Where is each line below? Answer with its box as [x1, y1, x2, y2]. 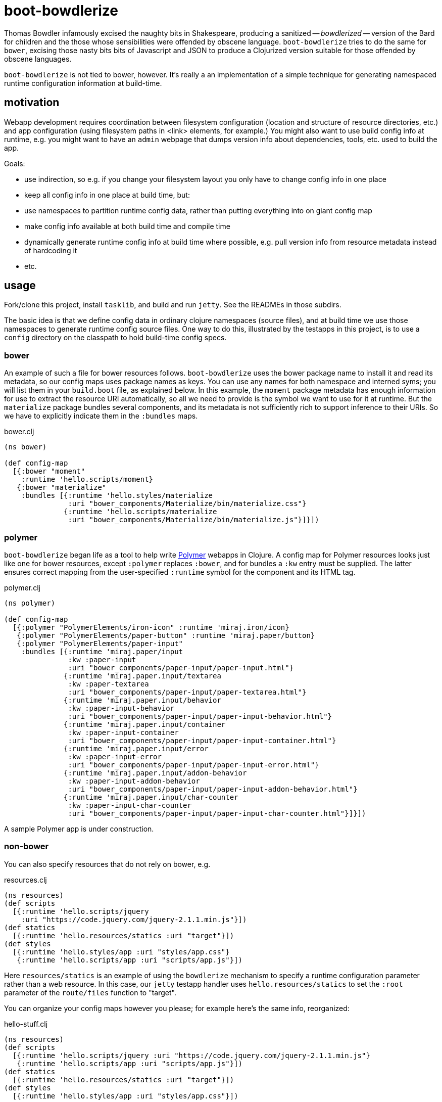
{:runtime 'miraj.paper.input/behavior [64, 696, 221, 704]
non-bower [4, 841, 49, 852]
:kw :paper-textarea [68, 679, 149, 688]
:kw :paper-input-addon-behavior [68, 776, 200, 785]
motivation [4, 96, 60, 109]
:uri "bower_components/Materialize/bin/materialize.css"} [68, 499, 307, 508]
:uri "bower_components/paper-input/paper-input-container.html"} [68, 736, 336, 745]
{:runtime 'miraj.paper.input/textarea [64, 671, 221, 680]
